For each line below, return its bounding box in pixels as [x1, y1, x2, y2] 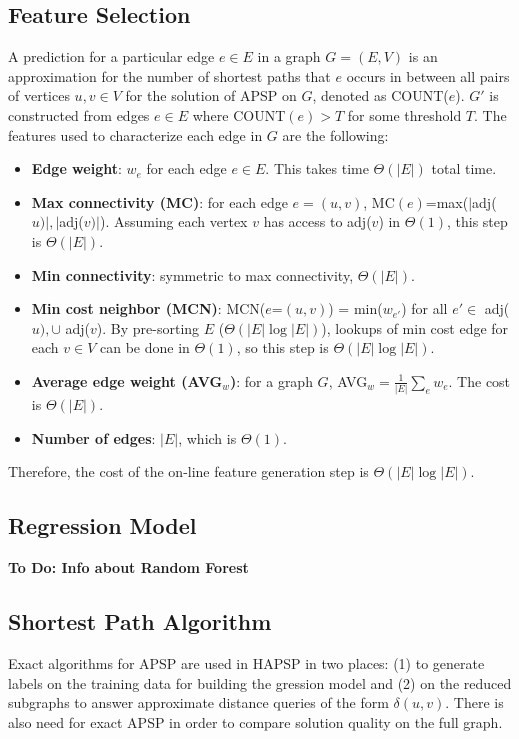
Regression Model [8, 510, 197, 541]
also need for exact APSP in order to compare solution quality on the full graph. [8, 711, 503, 732]
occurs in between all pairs [346, 65, 510, 86]
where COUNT [192, 104, 286, 125]
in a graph [257, 46, 321, 67]
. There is [445, 692, 504, 713]
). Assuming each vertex [99, 211, 248, 232]
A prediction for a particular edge [8, 46, 215, 67]
